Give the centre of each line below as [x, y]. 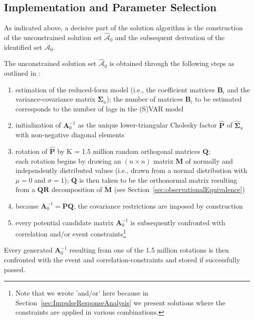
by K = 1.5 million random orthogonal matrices [129, 151]
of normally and [209, 160]
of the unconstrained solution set [53, 37]
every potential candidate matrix [64, 222]
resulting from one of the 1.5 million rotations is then [149, 250]
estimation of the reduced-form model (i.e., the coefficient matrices [115, 89]
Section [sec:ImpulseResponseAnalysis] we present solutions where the [120, 302]
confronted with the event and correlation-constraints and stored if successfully [122, 260]
